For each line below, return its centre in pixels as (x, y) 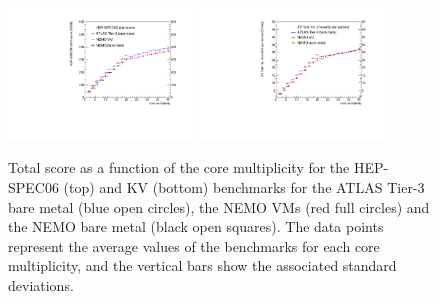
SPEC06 (33, 187)
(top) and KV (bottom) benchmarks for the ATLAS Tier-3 (244, 187)
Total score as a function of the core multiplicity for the (179, 167)
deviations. (41, 284)
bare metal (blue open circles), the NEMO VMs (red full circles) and (219, 206)
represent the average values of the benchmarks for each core (194, 245)
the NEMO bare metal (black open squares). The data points (196, 226)
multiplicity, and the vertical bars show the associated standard (202, 265)
